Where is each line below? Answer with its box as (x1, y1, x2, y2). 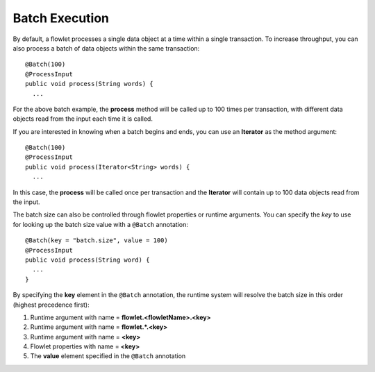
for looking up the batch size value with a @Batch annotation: (12, 220, 189, 228)
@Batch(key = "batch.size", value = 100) (25, 237, 168, 244)
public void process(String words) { (25, 80, 154, 88)
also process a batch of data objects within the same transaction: (12, 44, 200, 52)
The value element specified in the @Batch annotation (30, 352, 186, 360)
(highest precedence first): (12, 301, 90, 309)
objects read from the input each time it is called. (12, 115, 153, 123)
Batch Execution (12, 10, 110, 26)
